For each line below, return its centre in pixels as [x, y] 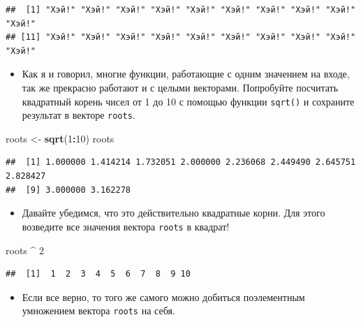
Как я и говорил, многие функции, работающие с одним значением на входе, [186, 74]
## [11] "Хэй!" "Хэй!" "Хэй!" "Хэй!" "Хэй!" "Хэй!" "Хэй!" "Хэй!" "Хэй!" [181, 37]
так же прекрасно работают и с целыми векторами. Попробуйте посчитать [180, 87]
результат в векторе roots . [79, 115]
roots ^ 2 [25, 250]
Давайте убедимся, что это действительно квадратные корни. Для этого [174, 213]
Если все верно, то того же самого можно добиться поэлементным [163, 297]
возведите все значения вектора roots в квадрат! [126, 226]
